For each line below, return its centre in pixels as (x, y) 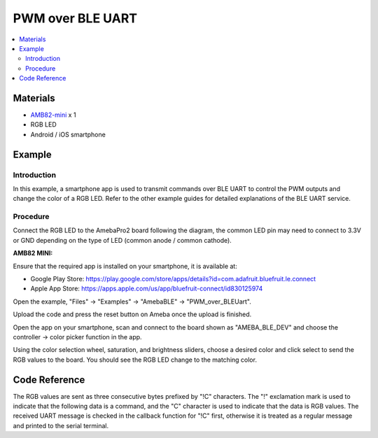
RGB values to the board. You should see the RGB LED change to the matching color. (135, 360)
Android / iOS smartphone (68, 134)
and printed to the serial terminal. (61, 425)
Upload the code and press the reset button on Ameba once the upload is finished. (132, 314)
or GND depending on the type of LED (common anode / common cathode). (122, 240)
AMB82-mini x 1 (53, 115)
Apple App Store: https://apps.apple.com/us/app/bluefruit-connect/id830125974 (147, 289)
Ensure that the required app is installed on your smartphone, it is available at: (125, 266)
